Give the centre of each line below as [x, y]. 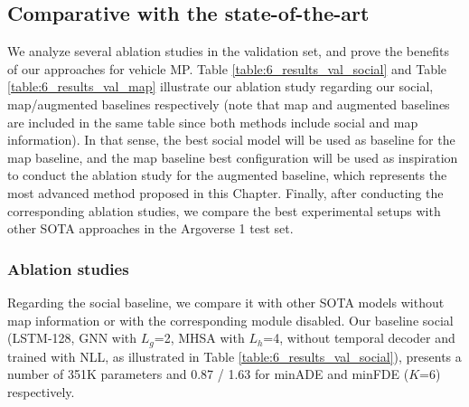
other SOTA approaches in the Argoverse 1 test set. [150, 228]
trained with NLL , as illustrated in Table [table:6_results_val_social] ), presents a [234, 356]
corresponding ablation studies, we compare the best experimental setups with [224, 210]
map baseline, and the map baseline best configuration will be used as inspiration [233, 157]
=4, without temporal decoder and [359, 338]
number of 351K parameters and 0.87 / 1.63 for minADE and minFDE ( [208, 374]
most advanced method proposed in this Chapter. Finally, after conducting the [225, 192]
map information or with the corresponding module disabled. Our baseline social [230, 320]
